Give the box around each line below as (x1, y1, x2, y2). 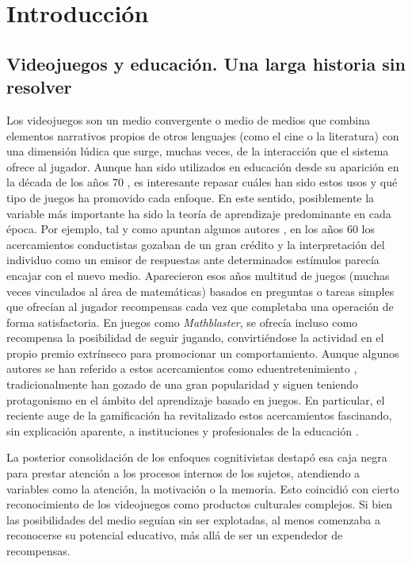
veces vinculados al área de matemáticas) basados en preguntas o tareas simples (6, 282, 395, 299)
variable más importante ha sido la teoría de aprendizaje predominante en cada (6, 205, 391, 221)
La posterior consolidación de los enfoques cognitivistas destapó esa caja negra (6, 449, 387, 466)
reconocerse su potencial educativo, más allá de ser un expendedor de (6, 527, 343, 543)
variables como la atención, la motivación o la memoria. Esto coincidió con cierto (6, 480, 399, 497)
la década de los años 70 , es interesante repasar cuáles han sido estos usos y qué (6, 174, 398, 190)
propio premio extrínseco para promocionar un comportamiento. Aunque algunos (6, 344, 399, 361)
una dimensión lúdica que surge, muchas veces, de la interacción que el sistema (6, 143, 389, 159)
